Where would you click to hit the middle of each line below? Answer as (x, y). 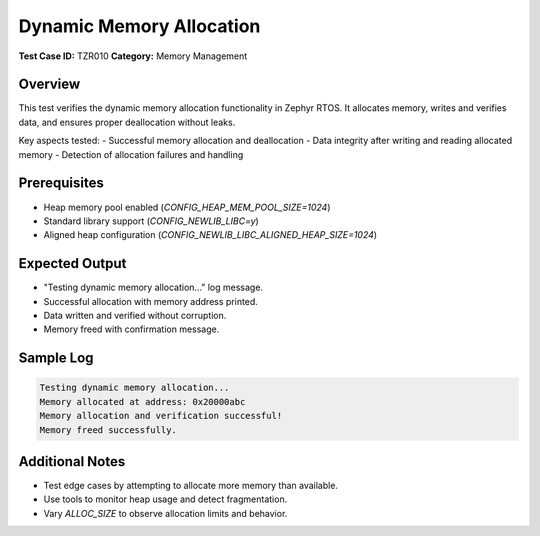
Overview (49, 84)
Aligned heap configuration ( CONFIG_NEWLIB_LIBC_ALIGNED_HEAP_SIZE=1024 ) (210, 235)
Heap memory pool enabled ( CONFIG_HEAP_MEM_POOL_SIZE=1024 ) (187, 207)
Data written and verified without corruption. (135, 315)
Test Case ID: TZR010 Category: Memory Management (133, 56)
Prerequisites (61, 183)
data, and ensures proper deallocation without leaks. (127, 122)
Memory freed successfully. (108, 429)
